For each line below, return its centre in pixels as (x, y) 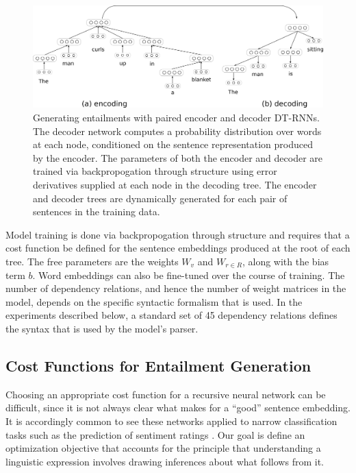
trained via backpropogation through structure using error (155, 171)
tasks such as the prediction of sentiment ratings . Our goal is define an (155, 434)
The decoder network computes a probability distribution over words (177, 131)
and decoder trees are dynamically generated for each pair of (160, 198)
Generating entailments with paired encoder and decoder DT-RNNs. (176, 118)
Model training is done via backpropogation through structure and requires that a (178, 234)
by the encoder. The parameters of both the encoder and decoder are (178, 157)
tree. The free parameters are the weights (92, 261)
